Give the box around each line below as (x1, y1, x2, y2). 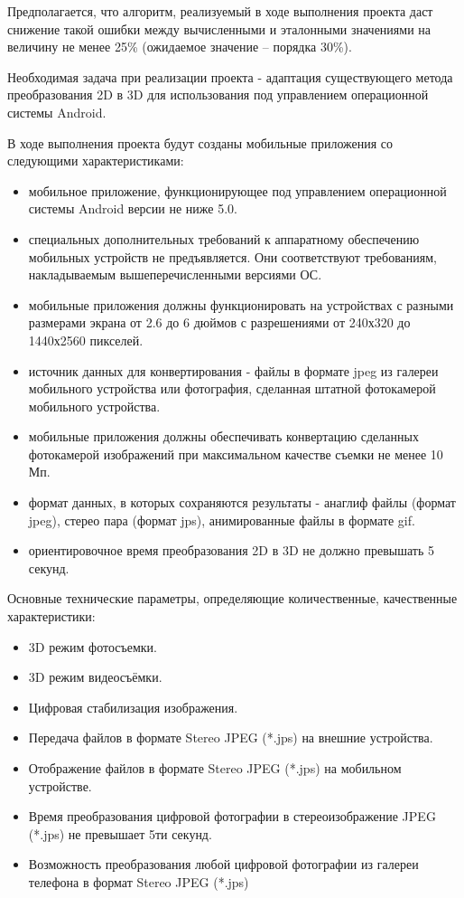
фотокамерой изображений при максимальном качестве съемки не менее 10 (28, 444, 443, 463)
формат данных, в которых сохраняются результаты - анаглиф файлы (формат (28, 493, 456, 512)
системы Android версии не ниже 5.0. (28, 199, 237, 218)
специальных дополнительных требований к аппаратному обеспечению (28, 229, 420, 248)
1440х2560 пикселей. (28, 330, 144, 349)
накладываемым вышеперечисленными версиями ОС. (28, 265, 322, 284)
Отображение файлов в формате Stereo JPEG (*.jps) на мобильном (28, 759, 402, 777)
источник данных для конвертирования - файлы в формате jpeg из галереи (28, 361, 439, 380)
